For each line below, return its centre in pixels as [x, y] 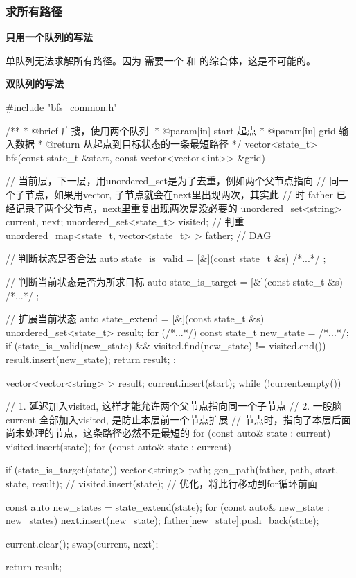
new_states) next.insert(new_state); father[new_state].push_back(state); [162, 520]
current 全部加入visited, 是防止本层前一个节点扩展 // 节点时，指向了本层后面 [178, 419]
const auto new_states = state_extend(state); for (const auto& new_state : [168, 506]
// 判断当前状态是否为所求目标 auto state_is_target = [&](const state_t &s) [174, 281]
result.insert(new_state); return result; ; [91, 359]
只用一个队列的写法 [49, 37]
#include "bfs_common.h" [62, 107]
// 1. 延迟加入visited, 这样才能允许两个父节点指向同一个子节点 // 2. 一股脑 [174, 406]
